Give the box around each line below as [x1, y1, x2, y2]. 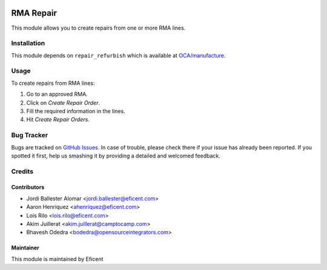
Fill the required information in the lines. [26, 107, 125, 114]
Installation [11, 39, 45, 48]
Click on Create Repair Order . [26, 99, 100, 106]
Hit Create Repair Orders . [26, 116, 90, 123]
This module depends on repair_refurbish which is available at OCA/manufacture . [11, 51, 226, 59]
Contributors [11, 183, 45, 191]
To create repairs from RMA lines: [11, 79, 95, 87]
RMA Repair [11, 8, 57, 18]
